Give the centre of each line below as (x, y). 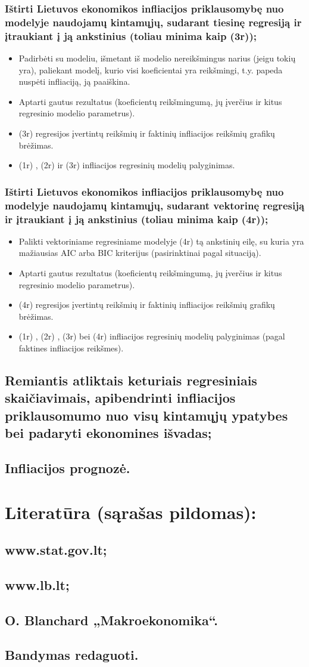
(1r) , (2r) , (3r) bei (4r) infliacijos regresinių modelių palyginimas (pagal (152, 336)
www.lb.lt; (37, 584)
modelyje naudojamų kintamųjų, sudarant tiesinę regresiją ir (153, 22)
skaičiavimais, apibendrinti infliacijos (120, 398)
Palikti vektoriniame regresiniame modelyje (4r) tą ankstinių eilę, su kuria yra (161, 241)
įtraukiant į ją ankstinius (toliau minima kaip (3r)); (131, 35)
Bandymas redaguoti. (72, 655)
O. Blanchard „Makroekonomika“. (112, 620)
